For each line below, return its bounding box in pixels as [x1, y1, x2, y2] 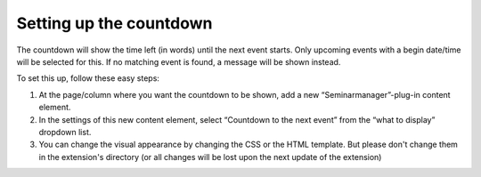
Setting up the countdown [16, 13, 213, 33]
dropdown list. [38, 126, 92, 137]
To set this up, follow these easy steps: [16, 73, 160, 84]
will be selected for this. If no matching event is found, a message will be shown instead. [16, 56, 341, 67]
